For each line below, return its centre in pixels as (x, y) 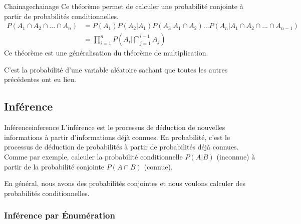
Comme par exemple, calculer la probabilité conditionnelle (93, 157)
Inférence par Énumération (60, 215)
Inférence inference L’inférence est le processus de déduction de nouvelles (115, 127)
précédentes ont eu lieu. (40, 79)
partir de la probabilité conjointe (54, 166)
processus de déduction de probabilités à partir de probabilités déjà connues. (121, 147)
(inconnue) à (236, 157)
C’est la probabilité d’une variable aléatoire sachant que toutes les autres (116, 69)
